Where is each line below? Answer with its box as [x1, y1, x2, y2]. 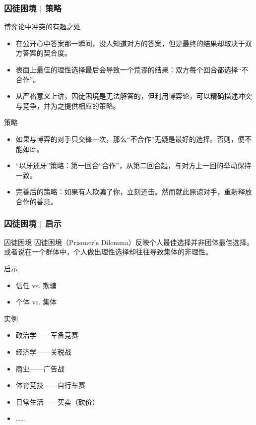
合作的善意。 [15, 196, 58, 206]
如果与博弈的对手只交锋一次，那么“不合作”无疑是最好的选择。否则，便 [15, 133, 245, 144]
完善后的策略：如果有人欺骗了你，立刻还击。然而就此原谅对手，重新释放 [15, 186, 252, 197]
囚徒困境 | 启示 [4, 217, 62, 230]
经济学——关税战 [15, 346, 71, 357]
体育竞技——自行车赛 [15, 380, 85, 390]
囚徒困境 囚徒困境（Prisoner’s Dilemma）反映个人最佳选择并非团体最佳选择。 [4, 237, 254, 247]
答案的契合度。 [22, 48, 71, 58]
